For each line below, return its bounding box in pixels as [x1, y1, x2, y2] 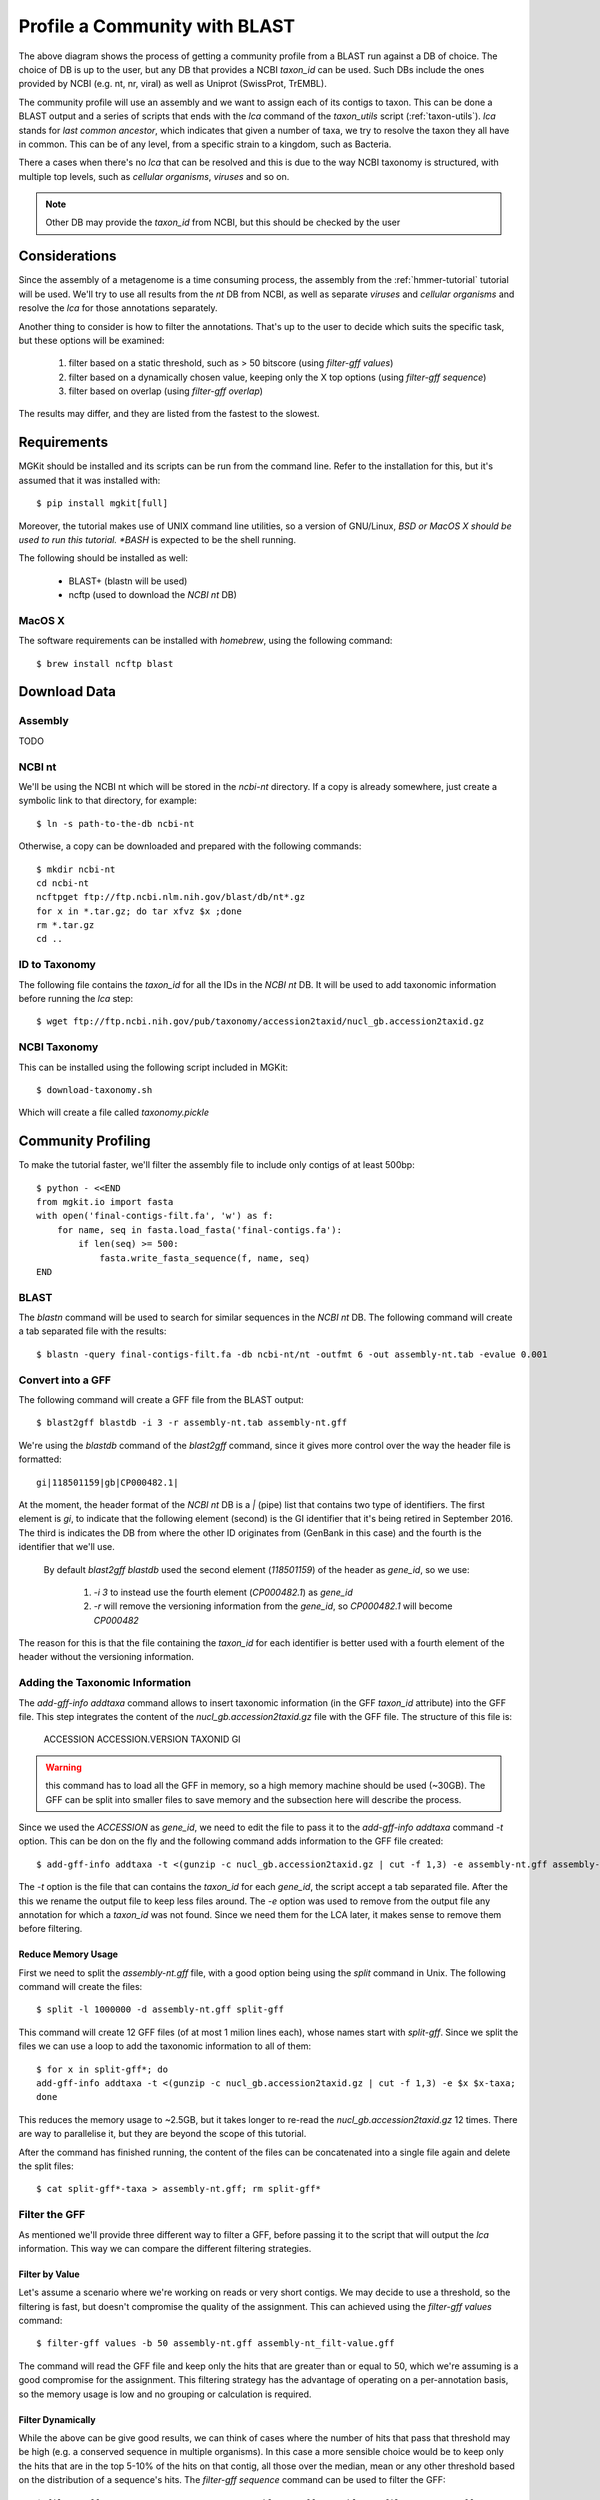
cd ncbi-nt [36, 877, 90, 889]
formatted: [18, 1453, 62, 1465]
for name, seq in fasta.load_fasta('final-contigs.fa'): [56, 1224, 342, 1235]
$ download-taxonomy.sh [36, 1084, 153, 1095]
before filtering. [18, 1923, 83, 1935]
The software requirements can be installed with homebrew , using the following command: [18, 635, 393, 647]
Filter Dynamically [18, 2413, 96, 2425]
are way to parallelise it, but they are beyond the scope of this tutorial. [18, 2128, 307, 2140]
